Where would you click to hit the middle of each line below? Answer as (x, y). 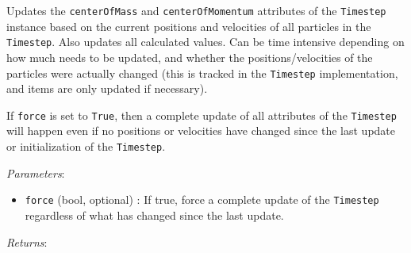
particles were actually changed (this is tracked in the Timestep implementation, (202, 73)
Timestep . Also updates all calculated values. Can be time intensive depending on (205, 42)
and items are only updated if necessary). (107, 88)
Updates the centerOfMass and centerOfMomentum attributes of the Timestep (196, 10)
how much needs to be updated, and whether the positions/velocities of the (190, 57)
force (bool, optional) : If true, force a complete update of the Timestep (202, 199)
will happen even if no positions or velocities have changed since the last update (201, 130)
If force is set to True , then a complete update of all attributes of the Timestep (202, 115)
